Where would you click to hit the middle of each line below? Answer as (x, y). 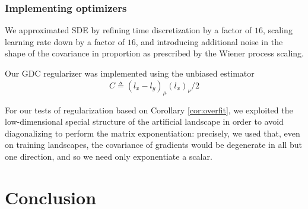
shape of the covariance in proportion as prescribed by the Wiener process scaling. (154, 53)
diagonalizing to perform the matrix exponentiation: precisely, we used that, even (153, 133)
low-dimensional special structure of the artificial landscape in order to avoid (144, 121)
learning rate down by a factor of (65, 41)
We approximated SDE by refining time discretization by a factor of (128, 30)
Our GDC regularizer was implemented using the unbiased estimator (130, 73)
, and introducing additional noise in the (209, 41)
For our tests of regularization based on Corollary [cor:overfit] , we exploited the (149, 110)
